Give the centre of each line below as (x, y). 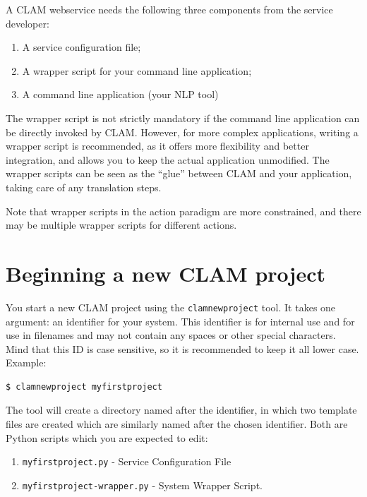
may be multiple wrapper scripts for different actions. (121, 225)
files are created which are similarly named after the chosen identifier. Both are (177, 424)
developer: (28, 23)
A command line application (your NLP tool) (120, 94)
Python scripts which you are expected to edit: (107, 437)
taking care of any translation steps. (84, 187)
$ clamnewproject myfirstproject (84, 387)
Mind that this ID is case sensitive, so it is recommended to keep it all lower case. (182, 348)
